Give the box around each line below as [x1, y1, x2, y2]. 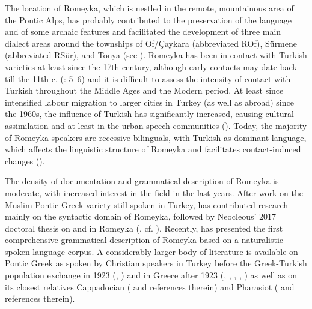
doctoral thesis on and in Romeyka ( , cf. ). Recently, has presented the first [5, 221, 283, 234]
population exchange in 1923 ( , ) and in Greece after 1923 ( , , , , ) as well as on [5, 269, 298, 281]
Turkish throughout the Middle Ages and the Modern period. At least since [5, 84, 284, 97]
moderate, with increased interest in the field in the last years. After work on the [5, 186, 303, 199]
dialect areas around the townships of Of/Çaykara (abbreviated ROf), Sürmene [5, 37, 297, 49]
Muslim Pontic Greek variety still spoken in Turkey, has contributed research [5, 198, 289, 211]
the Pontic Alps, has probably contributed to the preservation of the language [5, 13, 292, 26]
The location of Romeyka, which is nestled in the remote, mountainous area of [5, 2, 294, 14]
